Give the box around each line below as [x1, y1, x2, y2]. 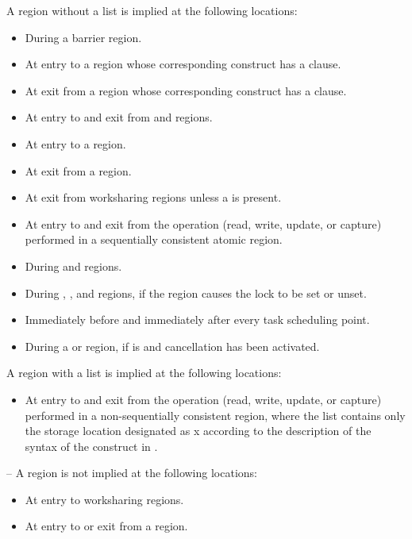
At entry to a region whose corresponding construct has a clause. [25, 56, 341, 72]
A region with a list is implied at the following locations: [6, 364, 282, 381]
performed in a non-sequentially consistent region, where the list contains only [25, 406, 406, 423]
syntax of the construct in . [25, 437, 158, 454]
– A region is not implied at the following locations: [6, 464, 257, 481]
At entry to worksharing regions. [25, 491, 184, 507]
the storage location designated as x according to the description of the [25, 422, 372, 439]
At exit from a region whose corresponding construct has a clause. [25, 82, 347, 98]
